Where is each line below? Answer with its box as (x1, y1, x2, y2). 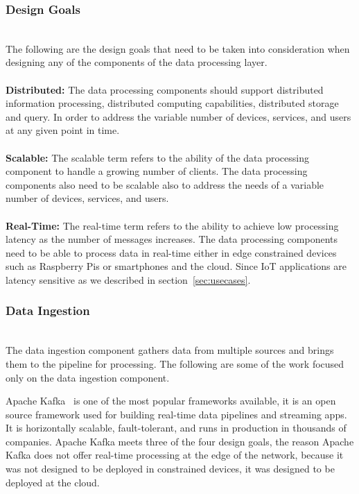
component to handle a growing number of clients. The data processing (6, 164, 308, 178)
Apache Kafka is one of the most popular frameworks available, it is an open (6, 393, 336, 408)
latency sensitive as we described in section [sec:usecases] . (6, 272, 251, 287)
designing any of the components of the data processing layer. (6, 55, 268, 69)
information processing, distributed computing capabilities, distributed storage (6, 96, 339, 110)
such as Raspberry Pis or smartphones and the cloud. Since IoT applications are (6, 259, 347, 273)
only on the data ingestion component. (6, 370, 170, 384)
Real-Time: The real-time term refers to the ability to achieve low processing (6, 218, 339, 232)
